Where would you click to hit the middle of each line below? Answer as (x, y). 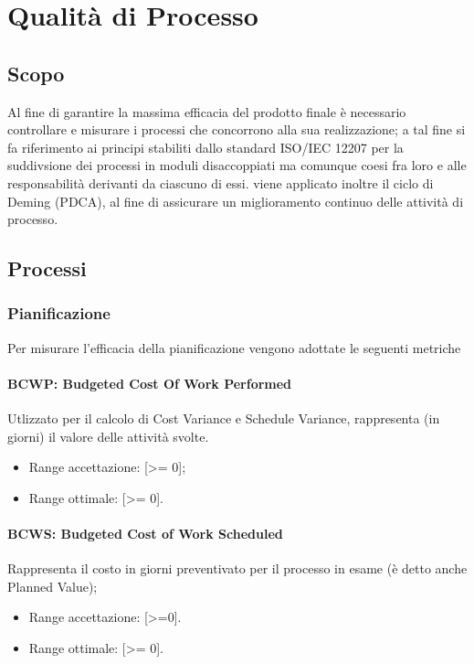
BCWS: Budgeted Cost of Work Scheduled (145, 534)
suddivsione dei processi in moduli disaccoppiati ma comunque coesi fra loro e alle (237, 165)
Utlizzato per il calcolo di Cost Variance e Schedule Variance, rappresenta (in (224, 418)
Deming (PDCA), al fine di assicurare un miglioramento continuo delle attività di (236, 201)
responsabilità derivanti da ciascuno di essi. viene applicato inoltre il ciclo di (221, 182)
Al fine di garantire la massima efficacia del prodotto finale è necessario (207, 111)
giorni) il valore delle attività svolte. (108, 436)
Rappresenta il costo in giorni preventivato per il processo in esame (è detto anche (237, 568)
